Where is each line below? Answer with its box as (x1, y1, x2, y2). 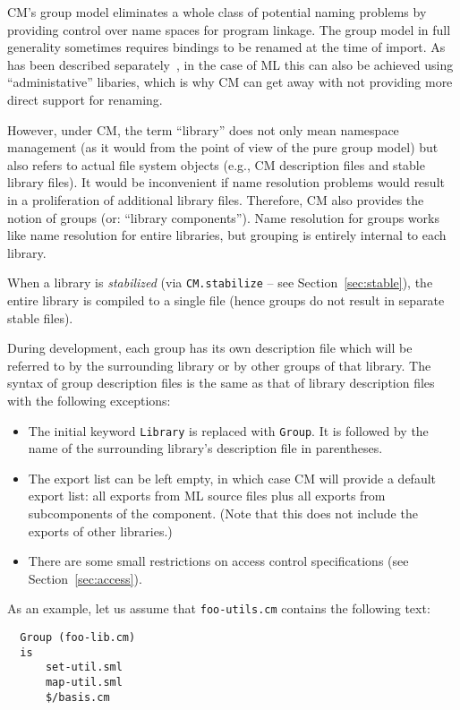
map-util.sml (45, 675, 123, 689)
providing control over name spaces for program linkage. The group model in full (7, 20, 451, 38)
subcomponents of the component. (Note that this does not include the (28, 503, 418, 522)
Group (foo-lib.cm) (20, 631, 136, 644)
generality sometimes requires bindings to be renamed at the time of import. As (7, 38, 446, 56)
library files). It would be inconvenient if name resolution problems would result (7, 173, 445, 192)
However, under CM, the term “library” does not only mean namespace (7, 120, 399, 139)
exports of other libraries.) (28, 521, 173, 540)
